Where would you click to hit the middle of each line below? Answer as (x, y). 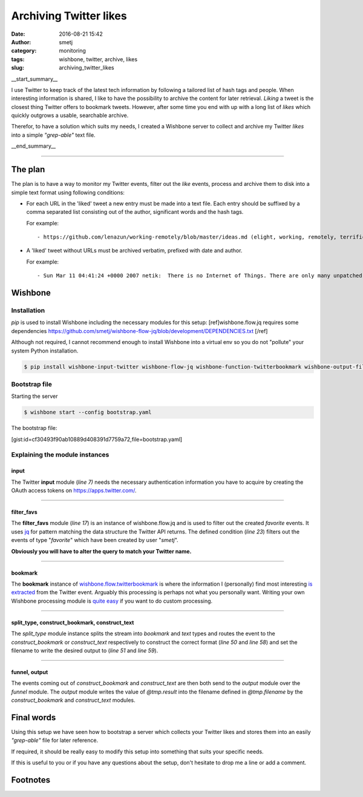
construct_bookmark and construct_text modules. (73, 700)
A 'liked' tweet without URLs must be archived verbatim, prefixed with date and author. (134, 251)
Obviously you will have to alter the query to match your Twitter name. (101, 551)
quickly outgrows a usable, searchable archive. (70, 116)
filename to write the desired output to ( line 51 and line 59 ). (85, 650)
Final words (34, 717)
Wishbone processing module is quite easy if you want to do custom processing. (112, 601)
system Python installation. (45, 351)
